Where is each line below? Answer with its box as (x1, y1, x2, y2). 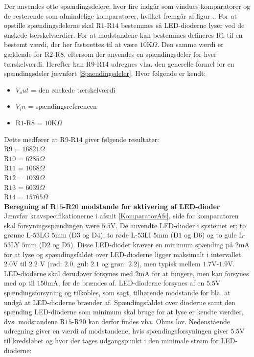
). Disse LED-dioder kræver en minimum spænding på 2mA (70, 239, 250, 250)
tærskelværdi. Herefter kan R (4, 58, 92, 69)
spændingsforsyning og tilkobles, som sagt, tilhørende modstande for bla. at (4, 287, 231, 298)
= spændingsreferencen (28, 101, 97, 111)
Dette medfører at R (4, 134, 65, 144)
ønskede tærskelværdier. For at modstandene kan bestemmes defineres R (4, 29, 221, 40)
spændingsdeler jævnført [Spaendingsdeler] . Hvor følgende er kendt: (4, 68, 206, 78)
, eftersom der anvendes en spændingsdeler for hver (64, 48, 217, 59)
